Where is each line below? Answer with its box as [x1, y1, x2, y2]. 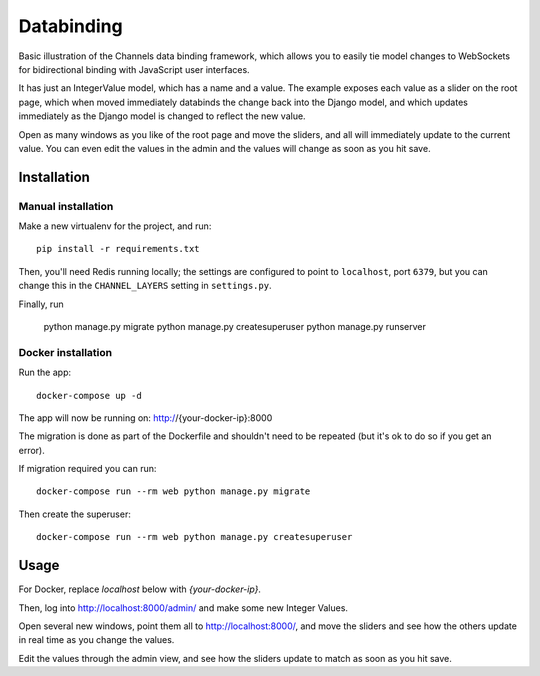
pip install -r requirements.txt [36, 243, 200, 255]
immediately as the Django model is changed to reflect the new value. [18, 110, 306, 122]
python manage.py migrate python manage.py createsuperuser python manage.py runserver [43, 321, 427, 332]
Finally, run [18, 298, 64, 310]
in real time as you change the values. [18, 634, 175, 646]
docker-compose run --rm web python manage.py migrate [36, 486, 311, 497]
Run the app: [18, 366, 72, 379]
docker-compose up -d [36, 390, 142, 401]
